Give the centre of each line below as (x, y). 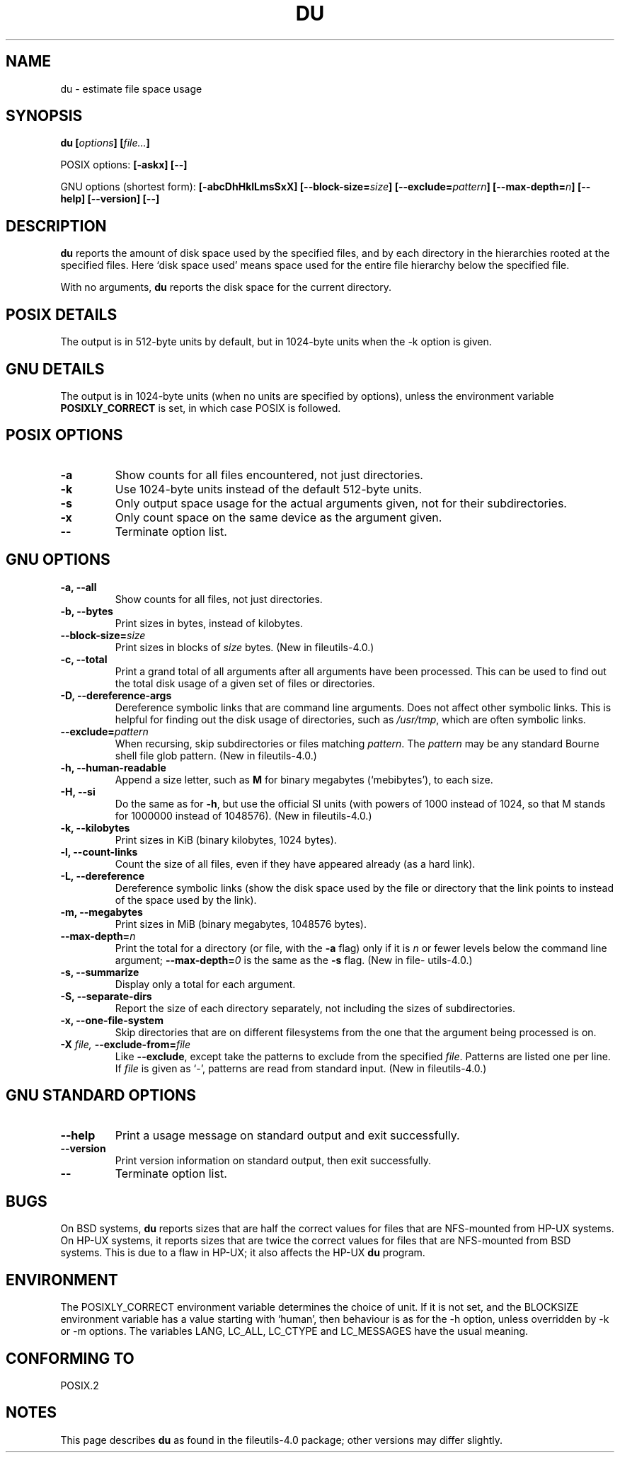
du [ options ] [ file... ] (105, 143)
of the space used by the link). (186, 900)
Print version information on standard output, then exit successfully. (273, 1160)
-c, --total (84, 659)
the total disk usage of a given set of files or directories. (245, 683)
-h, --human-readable (113, 767)
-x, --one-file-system (112, 1020)
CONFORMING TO (70, 1358)
